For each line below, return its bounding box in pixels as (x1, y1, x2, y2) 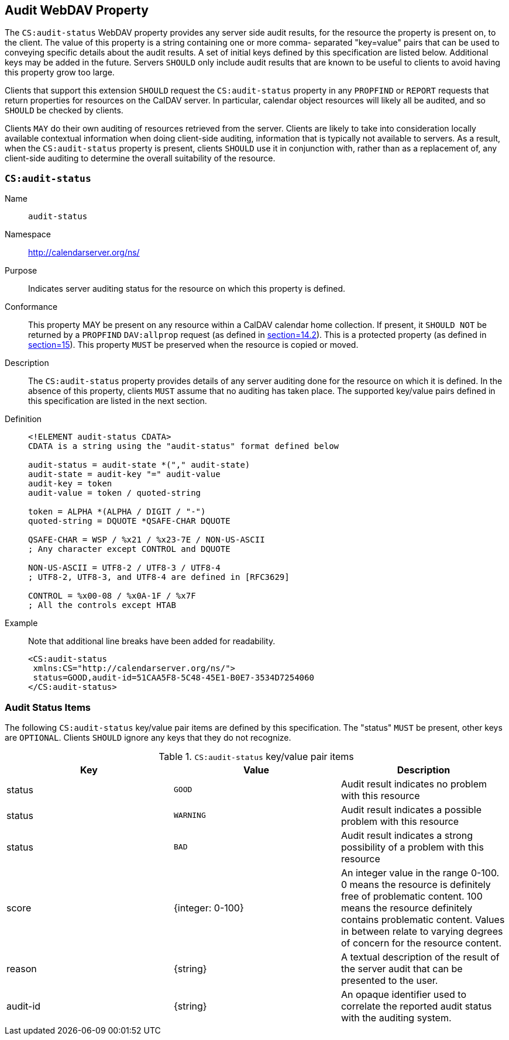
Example (5, 618, 38, 628)
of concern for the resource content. (341, 937, 502, 949)
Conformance (5, 302, 58, 312)
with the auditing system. (341, 1011, 452, 1024)
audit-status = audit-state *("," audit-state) (28, 460, 250, 470)
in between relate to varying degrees (341, 925, 503, 937)
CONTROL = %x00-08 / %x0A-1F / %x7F (28, 591, 196, 601)
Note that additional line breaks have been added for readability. (28, 636, 276, 647)
